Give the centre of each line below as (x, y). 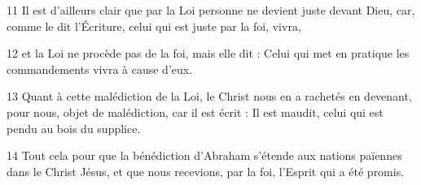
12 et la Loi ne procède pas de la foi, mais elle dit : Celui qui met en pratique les (208, 53)
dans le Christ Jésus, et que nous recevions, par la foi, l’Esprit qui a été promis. (206, 171)
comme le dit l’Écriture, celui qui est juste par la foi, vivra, (154, 26)
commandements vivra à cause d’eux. (100, 69)
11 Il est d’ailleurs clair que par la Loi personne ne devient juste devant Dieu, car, (211, 10)
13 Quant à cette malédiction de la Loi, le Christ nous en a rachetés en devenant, (209, 96)
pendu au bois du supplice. (74, 128)
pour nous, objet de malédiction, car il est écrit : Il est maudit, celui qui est (195, 112)
